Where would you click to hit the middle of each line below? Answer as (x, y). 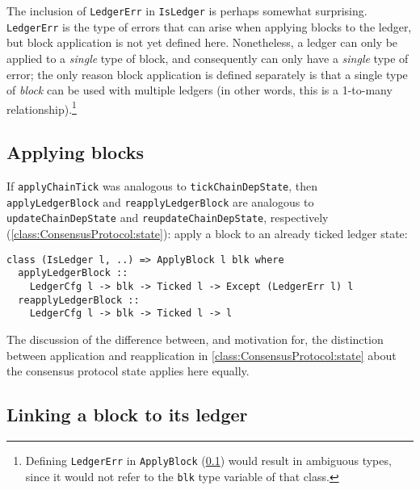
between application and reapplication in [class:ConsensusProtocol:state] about (202, 355)
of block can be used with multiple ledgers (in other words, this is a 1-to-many (199, 90)
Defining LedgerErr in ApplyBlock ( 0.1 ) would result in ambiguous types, (208, 460)
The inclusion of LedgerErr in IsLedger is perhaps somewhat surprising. (187, 10)
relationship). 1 (42, 107)
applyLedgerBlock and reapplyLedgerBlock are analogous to (160, 201)
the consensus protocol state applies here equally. (128, 371)
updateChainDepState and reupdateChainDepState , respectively (168, 218)
